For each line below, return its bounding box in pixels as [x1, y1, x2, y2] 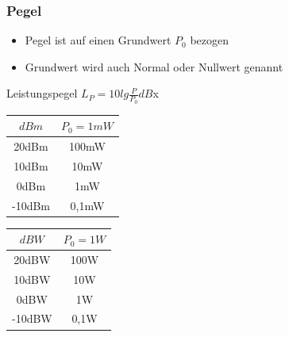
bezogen [190, 32, 229, 48]
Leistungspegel [6, 85, 78, 101]
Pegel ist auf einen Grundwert [25, 32, 171, 48]
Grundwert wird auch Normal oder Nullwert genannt [25, 58, 283, 75]
